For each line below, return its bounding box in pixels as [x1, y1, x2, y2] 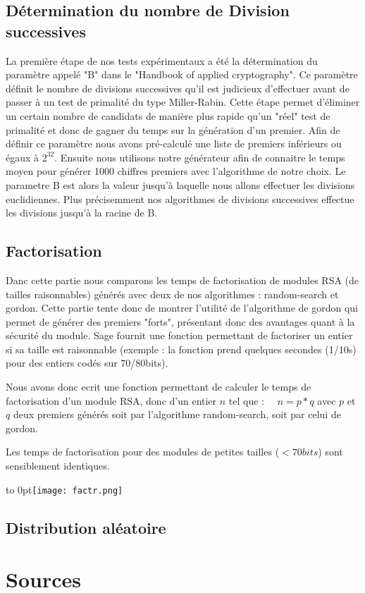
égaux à [6, 149, 39, 164]
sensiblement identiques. [6, 458, 110, 473]
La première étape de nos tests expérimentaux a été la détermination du [6, 53, 318, 68]
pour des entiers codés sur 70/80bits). [6, 355, 168, 370]
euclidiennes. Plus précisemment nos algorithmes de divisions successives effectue [6, 191, 354, 206]
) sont [318, 444, 343, 459]
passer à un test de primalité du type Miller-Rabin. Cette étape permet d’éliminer [6, 94, 360, 109]
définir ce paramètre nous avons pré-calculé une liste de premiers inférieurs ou [6, 136, 342, 151]
